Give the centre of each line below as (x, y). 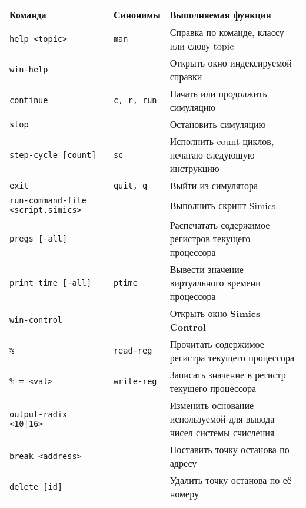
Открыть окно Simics (215, 313)
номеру (184, 494)
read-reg (133, 351)
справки (186, 76)
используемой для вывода (222, 419)
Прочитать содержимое (217, 344)
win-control (36, 320)
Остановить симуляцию (218, 124)
